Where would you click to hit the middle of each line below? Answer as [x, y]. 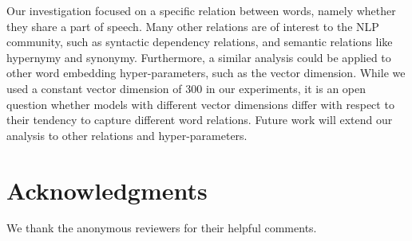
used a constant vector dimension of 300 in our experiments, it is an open [186, 88]
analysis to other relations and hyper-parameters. [127, 135]
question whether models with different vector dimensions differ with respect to [200, 104]
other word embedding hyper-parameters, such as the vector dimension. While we [206, 73]
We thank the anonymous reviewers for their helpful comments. [162, 228]
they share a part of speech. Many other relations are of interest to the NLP [193, 26]
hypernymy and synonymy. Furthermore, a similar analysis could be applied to [199, 57]
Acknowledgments [107, 190]
